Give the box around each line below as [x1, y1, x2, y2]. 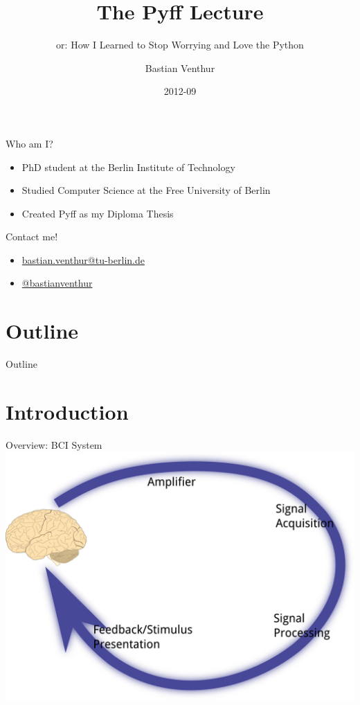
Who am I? [6, 136, 53, 150]
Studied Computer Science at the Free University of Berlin [21, 183, 271, 197]
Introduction [6, 397, 129, 425]
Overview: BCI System [6, 437, 102, 452]
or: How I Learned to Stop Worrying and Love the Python [56, 37, 304, 52]
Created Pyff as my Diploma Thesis [21, 206, 174, 220]
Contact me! [6, 229, 58, 244]
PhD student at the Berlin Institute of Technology [21, 159, 235, 174]
